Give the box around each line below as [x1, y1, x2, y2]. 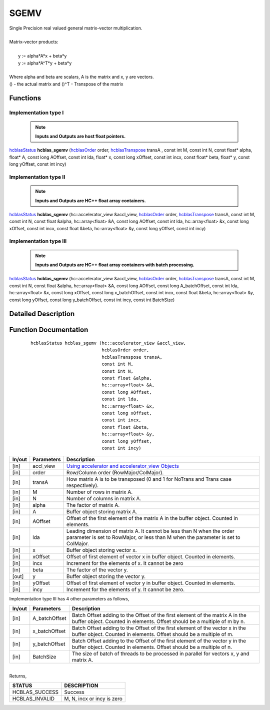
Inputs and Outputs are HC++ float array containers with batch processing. [35, 262, 194, 268]
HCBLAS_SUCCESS [12, 688, 59, 695]
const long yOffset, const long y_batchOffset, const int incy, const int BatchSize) [9, 297, 175, 303]
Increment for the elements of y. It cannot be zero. [66, 586, 185, 593]
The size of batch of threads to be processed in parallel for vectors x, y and [71, 650, 249, 657]
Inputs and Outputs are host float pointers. [35, 133, 126, 140]
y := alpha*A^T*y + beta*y [18, 60, 72, 66]
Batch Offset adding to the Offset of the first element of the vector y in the [71, 637, 246, 644]
